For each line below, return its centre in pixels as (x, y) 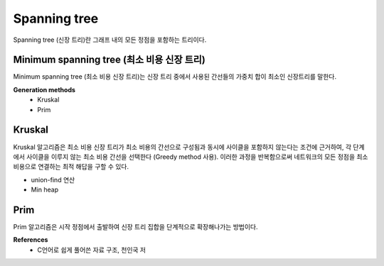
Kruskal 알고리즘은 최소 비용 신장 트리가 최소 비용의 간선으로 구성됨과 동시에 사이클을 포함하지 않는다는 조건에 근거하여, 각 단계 (189, 147)
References (31, 240)
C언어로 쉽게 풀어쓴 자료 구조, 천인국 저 (91, 250)
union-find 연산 (53, 179)
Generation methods (44, 89)
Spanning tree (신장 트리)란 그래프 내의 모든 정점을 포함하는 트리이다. (110, 40)
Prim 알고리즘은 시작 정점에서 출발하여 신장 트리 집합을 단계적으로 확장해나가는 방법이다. (135, 227)
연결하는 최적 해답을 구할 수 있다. (84, 167)
